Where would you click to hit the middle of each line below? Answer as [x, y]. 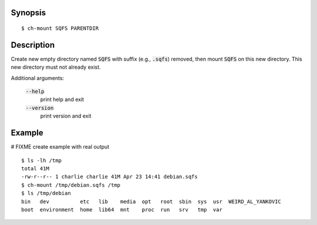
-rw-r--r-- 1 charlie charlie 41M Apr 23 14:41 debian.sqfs [109, 177]
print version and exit [66, 116]
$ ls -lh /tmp [41, 160]
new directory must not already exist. [56, 67]
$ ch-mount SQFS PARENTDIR [60, 28]
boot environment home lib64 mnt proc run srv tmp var [122, 209]
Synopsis [28, 13]
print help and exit [62, 99]
